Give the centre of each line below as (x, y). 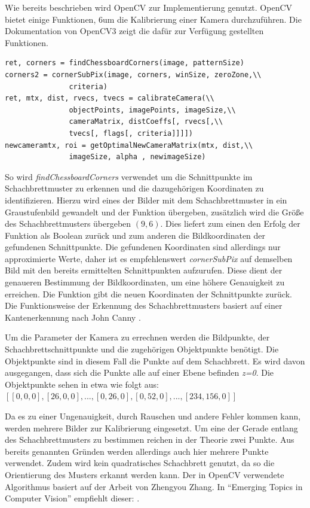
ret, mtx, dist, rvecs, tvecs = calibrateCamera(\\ (110, 98)
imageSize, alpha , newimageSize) (137, 157)
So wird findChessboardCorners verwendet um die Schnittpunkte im (129, 176)
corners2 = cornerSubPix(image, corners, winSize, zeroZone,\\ (133, 74)
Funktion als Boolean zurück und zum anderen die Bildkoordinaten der (135, 235)
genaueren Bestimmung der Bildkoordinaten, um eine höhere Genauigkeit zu (145, 282)
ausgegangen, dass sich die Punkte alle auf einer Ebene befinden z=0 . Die (139, 372)
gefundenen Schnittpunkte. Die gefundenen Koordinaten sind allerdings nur (143, 247)
